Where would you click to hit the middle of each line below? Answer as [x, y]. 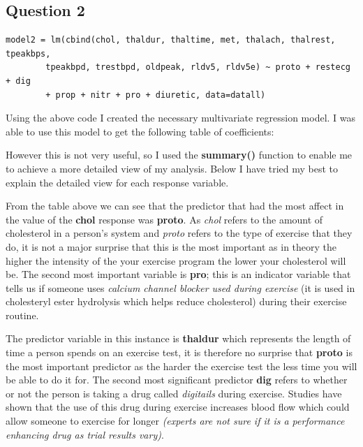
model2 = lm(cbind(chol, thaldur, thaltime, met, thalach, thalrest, [171, 40]
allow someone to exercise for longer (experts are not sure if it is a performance [175, 421]
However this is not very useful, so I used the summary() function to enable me [179, 155]
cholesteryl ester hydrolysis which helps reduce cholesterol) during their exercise [176, 301]
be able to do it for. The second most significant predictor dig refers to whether [177, 380]
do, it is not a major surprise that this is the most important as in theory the [171, 246]
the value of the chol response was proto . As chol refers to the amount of [164, 219]
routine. [22, 315]
